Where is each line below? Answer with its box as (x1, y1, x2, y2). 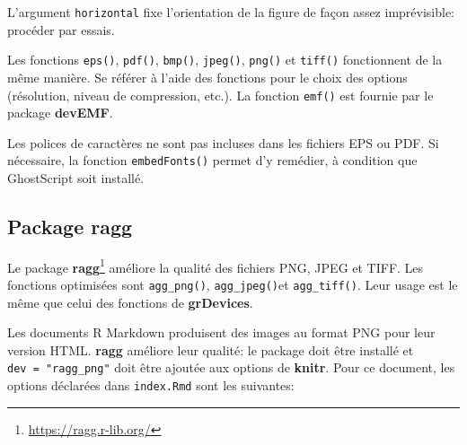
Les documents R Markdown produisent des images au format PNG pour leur (7, 323, 436, 342)
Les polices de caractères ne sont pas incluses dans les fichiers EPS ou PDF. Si (7, 133, 439, 152)
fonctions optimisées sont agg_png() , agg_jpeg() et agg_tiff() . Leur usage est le (7, 275, 458, 294)
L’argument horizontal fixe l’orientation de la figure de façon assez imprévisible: (7, 3, 455, 21)
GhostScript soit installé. (7, 169, 145, 187)
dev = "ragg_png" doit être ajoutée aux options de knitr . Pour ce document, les (7, 358, 455, 377)
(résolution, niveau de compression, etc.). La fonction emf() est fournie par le (7, 85, 434, 104)
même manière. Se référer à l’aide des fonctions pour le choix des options (7, 67, 408, 86)
